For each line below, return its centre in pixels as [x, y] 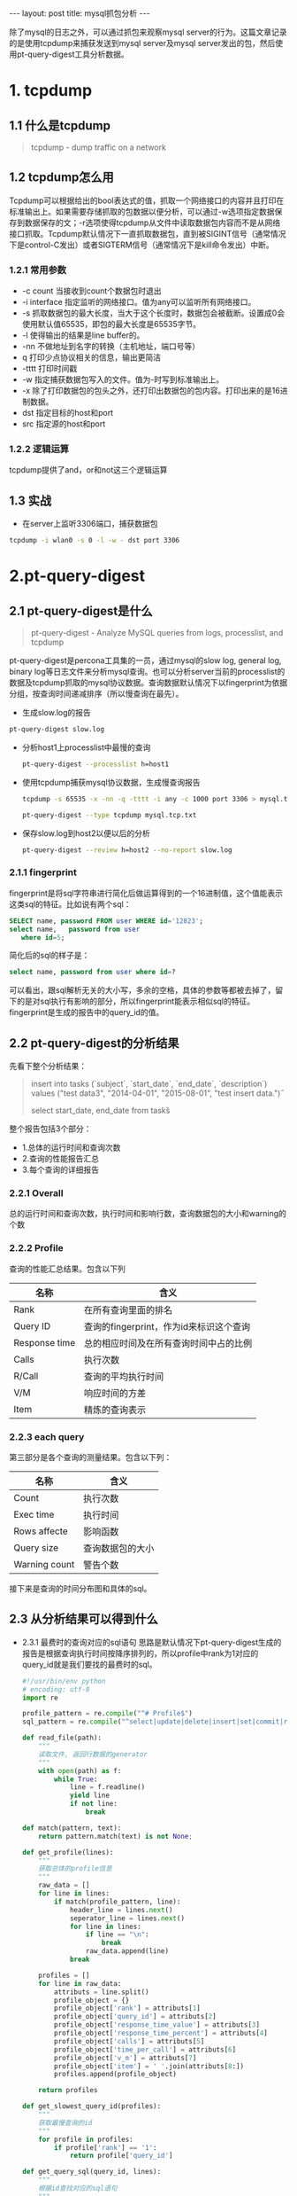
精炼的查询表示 [115, 1410]
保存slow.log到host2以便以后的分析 [86, 833]
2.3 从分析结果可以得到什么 [84, 1619]
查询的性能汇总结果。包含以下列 [67, 1269]
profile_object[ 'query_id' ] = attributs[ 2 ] [135, 2017]
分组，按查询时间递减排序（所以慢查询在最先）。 [96, 694]
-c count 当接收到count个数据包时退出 [91, 291]
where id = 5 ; [43, 937]
